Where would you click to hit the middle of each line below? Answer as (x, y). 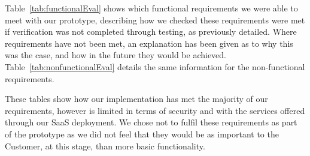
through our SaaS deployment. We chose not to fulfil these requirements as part (151, 122)
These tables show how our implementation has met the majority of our (136, 99)
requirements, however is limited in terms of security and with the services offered (155, 110)
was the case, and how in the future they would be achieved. (116, 55)
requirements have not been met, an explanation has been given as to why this (149, 43)
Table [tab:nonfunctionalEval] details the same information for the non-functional (155, 66)
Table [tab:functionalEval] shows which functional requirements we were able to (151, 8)
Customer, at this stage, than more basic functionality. (105, 145)
